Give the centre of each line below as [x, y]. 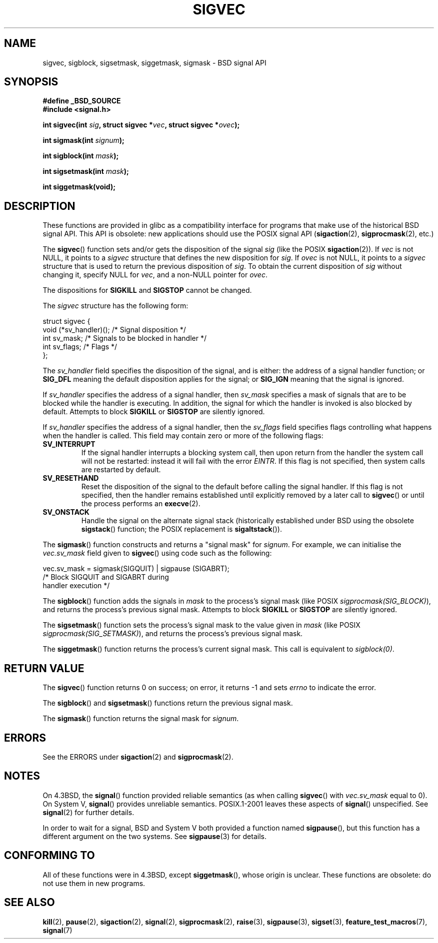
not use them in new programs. [94, 883]
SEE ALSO [29, 903]
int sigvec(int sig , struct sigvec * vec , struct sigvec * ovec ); [141, 125]
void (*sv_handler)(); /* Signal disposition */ [114, 330]
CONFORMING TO [49, 856]
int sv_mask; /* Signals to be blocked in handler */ [124, 338]
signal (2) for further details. [88, 812]
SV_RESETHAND [71, 478]
